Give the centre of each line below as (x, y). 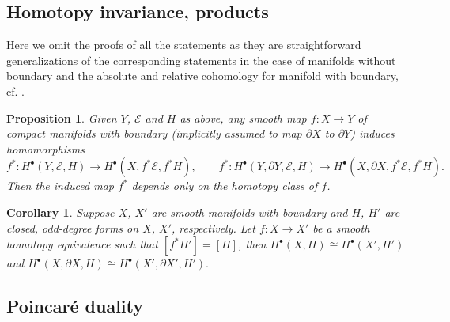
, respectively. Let (214, 227)
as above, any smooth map (243, 117)
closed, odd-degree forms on (73, 227)
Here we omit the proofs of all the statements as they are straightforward (184, 45)
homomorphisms (45, 148)
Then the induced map (60, 186)
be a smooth (341, 227)
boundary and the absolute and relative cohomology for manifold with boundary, (202, 76)
